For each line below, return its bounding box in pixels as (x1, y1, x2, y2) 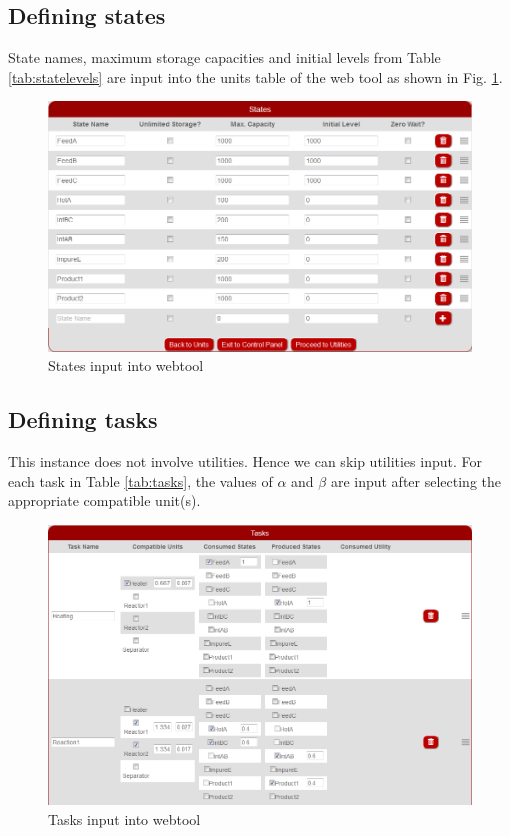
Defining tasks (8, 404, 158, 435)
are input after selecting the (330, 470, 501, 491)
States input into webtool (48, 355, 204, 376)
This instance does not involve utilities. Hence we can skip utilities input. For (8, 451, 482, 472)
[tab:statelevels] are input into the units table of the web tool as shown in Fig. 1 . (8, 66, 503, 87)
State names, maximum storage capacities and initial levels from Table (8, 47, 441, 68)
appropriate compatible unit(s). (8, 490, 201, 511)
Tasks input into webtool (48, 808, 201, 829)
